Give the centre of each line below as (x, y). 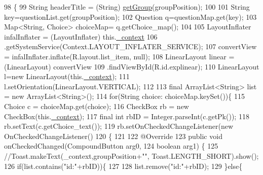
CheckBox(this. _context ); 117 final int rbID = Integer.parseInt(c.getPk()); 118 (127, 116)
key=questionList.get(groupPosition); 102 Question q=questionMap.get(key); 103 (130, 16)
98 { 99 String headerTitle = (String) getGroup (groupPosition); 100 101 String (127, 7)
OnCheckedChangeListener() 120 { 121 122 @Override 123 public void (113, 136)
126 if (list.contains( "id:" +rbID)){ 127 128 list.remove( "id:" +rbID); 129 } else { (123, 166)
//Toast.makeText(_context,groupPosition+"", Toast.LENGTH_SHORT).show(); (131, 155)
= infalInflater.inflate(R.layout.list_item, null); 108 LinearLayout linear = (119, 56)
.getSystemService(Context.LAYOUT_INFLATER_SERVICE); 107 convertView (130, 46)
